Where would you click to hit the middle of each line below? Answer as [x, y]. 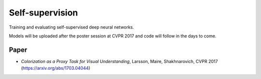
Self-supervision [43, 13]
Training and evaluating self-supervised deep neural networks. [72, 27]
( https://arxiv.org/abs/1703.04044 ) [56, 68]
